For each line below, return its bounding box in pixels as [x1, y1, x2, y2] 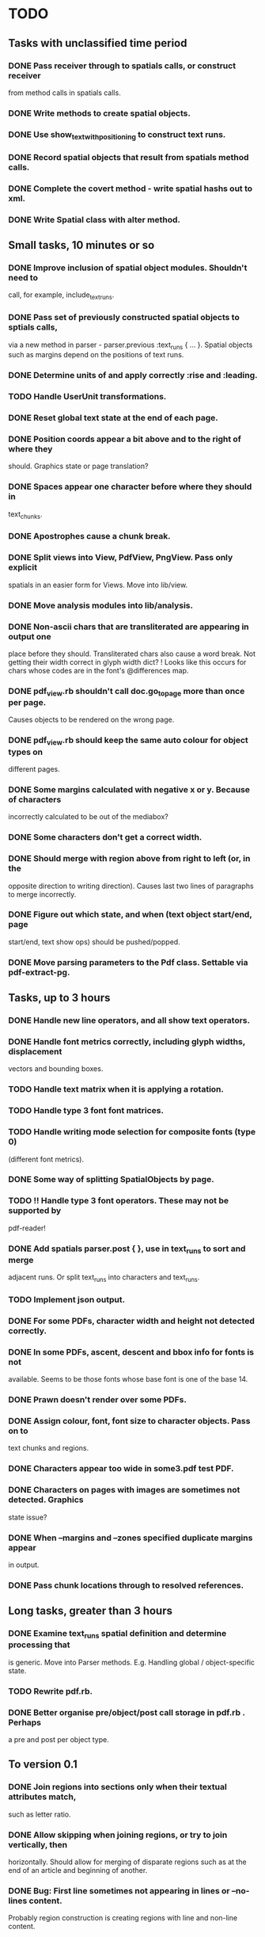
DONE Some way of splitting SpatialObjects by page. [8, 1174, 215, 1185]
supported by [8, 1205, 62, 1216]
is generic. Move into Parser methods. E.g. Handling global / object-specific [8, 1657, 256, 1667]
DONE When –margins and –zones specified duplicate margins [8, 1532, 253, 1543]
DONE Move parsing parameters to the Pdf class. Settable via [8, 956, 248, 967]
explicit [8, 562, 38, 573]
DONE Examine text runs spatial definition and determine [8, 1628, 227, 1641]
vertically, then [8, 1839, 68, 1850]
